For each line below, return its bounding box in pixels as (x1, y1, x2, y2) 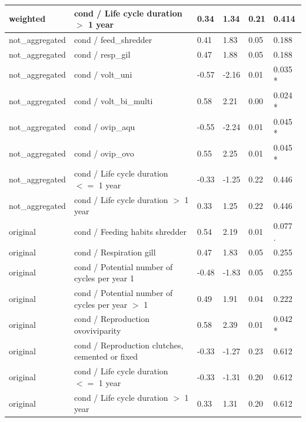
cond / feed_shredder (74, 33, 152, 45)
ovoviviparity (74, 324, 121, 336)
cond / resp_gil (74, 48, 131, 60)
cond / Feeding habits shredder (74, 225, 187, 238)
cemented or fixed (74, 350, 138, 363)
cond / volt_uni (74, 68, 132, 81)
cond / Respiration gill (74, 245, 156, 258)
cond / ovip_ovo (74, 147, 134, 159)
